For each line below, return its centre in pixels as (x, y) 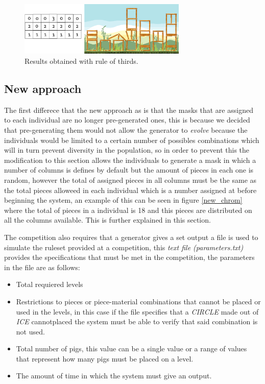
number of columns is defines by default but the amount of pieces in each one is (129, 170)
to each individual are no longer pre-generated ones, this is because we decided (127, 120)
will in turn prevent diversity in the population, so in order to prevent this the (127, 150)
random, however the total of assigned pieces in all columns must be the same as (130, 179)
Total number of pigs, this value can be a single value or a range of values (131, 349)
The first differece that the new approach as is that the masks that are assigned (129, 110)
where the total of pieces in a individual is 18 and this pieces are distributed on (128, 210)
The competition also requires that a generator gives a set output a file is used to (131, 237)
